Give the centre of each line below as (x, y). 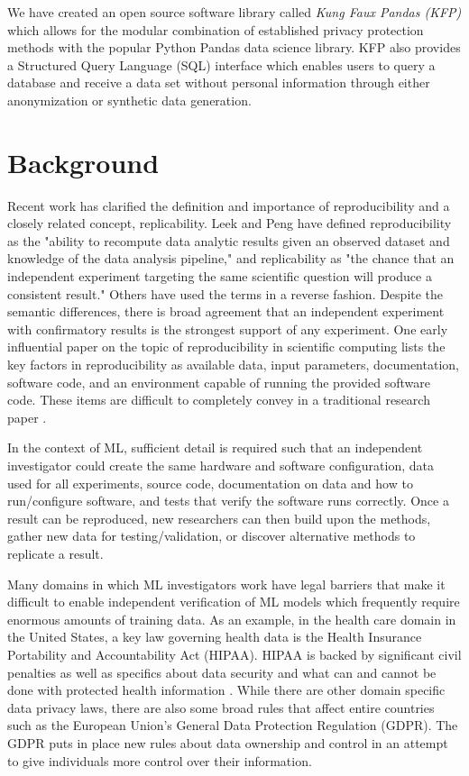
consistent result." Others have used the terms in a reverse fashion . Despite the (225, 293)
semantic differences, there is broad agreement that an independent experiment (226, 311)
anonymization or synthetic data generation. (129, 100)
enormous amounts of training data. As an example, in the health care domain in (232, 619)
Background (83, 162)
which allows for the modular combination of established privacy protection (216, 29)
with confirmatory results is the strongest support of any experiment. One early (228, 329)
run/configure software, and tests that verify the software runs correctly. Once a (228, 501)
